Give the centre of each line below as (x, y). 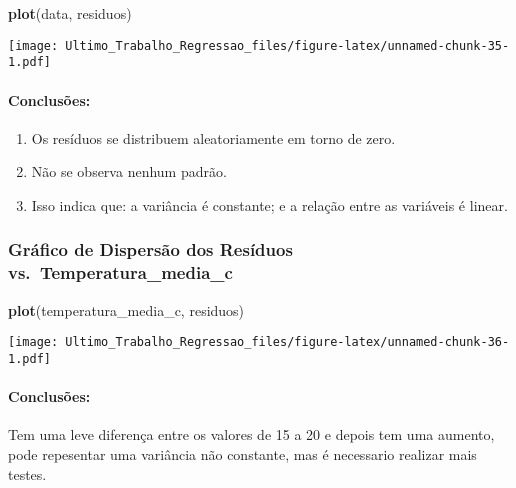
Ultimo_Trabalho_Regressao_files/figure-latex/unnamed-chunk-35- (287, 45)
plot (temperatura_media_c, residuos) (126, 309)
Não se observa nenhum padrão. (129, 171)
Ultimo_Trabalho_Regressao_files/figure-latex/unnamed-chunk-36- (287, 342)
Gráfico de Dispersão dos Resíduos (150, 249)
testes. (27, 473)
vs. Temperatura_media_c (120, 272)
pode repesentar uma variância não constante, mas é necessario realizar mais (242, 453)
